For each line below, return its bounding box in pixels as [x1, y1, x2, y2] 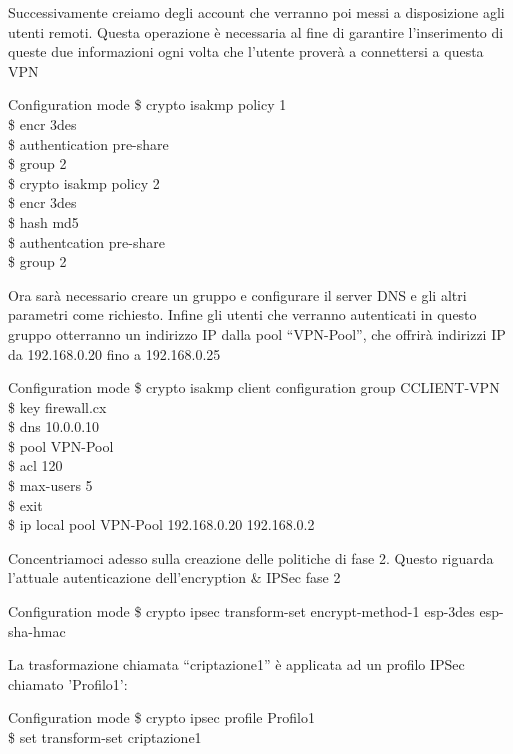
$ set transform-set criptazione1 [8, 727, 202, 747]
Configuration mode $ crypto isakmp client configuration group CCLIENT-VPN [8, 377, 500, 398]
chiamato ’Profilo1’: [8, 673, 128, 694]
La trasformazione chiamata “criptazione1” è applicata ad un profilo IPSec [8, 654, 465, 675]
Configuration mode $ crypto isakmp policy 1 [8, 94, 287, 115]
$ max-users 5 [8, 475, 93, 496]
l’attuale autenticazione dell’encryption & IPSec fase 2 [8, 567, 341, 588]
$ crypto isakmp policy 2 [8, 172, 160, 193]
